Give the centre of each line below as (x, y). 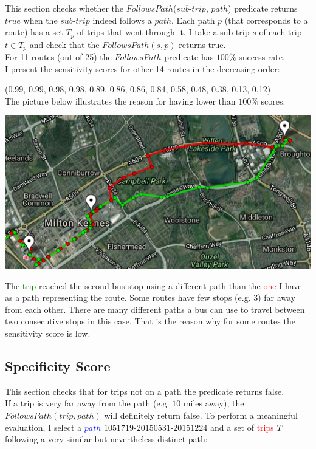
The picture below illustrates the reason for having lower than (120, 101)
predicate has (189, 57)
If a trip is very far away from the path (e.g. (87, 403)
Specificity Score (58, 365)
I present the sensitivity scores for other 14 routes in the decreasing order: (143, 68)
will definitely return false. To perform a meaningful (201, 415)
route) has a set (34, 32)
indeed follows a (122, 20)
